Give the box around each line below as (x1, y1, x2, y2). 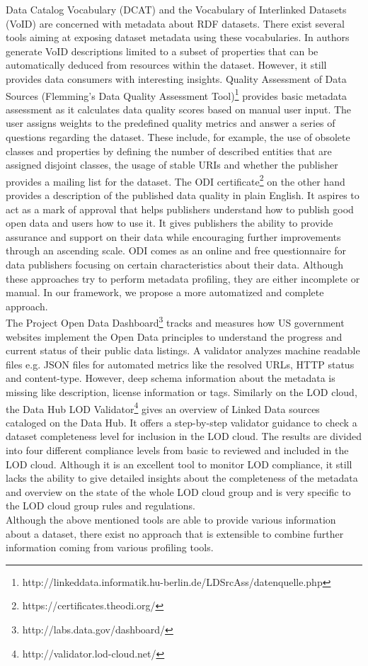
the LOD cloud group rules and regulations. (6, 498, 195, 513)
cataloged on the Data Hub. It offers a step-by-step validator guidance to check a (6, 414, 357, 429)
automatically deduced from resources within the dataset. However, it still (6, 57, 327, 72)
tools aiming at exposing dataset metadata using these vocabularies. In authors (6, 30, 350, 45)
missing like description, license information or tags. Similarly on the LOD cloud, (6, 385, 357, 399)
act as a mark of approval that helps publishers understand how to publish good (6, 201, 354, 216)
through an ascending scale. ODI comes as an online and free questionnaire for (6, 243, 347, 258)
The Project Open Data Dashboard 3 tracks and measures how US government (6, 313, 345, 330)
